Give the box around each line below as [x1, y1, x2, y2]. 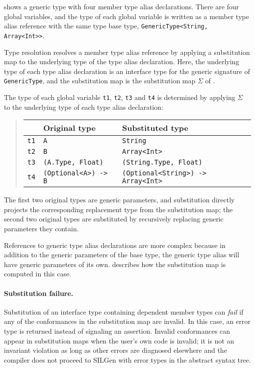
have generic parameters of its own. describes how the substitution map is [4, 259, 226, 269]
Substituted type [122, 122, 189, 134]
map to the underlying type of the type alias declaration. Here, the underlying [4, 56, 239, 67]
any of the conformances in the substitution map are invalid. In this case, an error [4, 316, 251, 326]
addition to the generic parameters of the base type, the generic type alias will [4, 249, 239, 260]
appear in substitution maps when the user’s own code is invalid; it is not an [4, 335, 234, 345]
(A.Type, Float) [43, 158, 103, 167]
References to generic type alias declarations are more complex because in [4, 240, 226, 250]
